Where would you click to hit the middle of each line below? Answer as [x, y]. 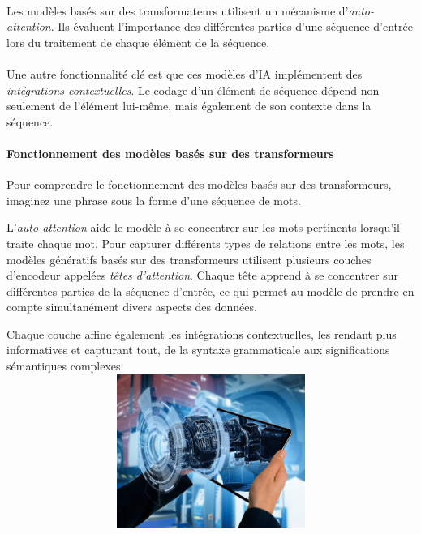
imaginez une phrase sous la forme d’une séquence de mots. [154, 200]
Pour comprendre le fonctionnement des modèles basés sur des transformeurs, [199, 184]
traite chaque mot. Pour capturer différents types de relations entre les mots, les [206, 243]
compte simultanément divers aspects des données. [132, 307]
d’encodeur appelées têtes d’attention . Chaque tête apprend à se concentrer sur [202, 275]
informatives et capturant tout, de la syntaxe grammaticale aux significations [198, 350]
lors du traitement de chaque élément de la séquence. [138, 42]
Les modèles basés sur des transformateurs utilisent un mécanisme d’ [178, 10]
